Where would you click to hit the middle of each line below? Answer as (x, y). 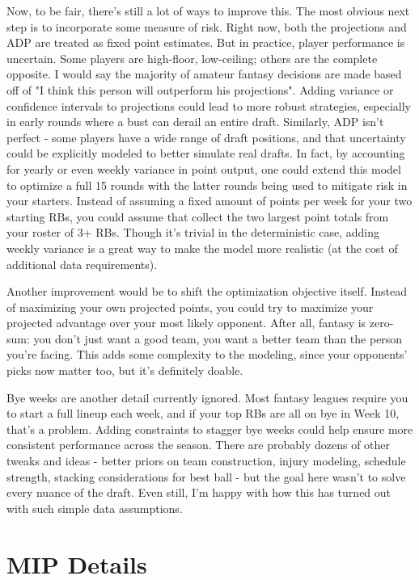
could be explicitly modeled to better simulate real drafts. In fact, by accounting (206, 153)
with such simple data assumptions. (95, 508)
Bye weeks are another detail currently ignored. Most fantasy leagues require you (207, 397)
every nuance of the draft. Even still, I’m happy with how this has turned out (199, 492)
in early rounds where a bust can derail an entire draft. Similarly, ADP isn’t (195, 122)
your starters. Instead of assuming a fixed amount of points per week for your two (209, 201)
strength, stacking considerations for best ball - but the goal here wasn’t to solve (206, 476)
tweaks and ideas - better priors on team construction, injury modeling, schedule (206, 461)
